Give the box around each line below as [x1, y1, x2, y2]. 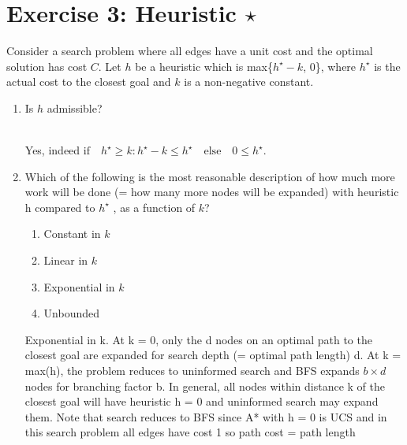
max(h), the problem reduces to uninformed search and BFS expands [24, 362, 360, 379]
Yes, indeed [24, 142, 80, 158]
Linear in [43, 252, 88, 269]
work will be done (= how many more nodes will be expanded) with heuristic [24, 184, 399, 200]
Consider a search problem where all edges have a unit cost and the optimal [6, 43, 373, 59]
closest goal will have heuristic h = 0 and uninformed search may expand [24, 393, 379, 410]
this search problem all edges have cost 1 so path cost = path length [24, 424, 356, 440]
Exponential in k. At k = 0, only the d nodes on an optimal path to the [24, 331, 372, 347]
